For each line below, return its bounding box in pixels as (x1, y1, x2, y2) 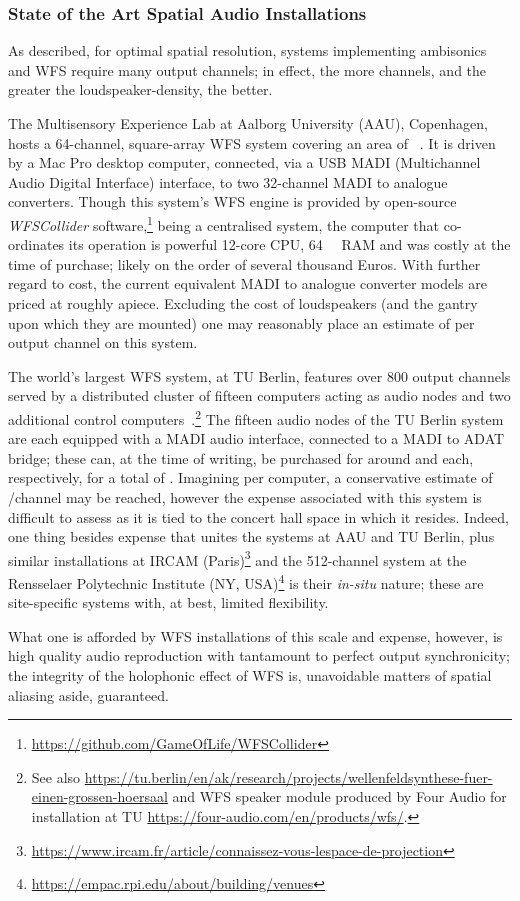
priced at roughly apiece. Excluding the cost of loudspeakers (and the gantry (8, 293, 478, 313)
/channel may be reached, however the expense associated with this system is (8, 487, 482, 507)
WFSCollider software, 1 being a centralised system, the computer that (8, 211, 440, 235)
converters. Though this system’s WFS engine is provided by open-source (8, 191, 457, 212)
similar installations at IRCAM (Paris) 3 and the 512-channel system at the (8, 546, 467, 570)
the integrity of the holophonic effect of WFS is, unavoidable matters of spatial (8, 665, 492, 686)
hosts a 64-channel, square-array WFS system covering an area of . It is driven (8, 132, 496, 153)
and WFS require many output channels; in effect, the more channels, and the (8, 59, 487, 80)
